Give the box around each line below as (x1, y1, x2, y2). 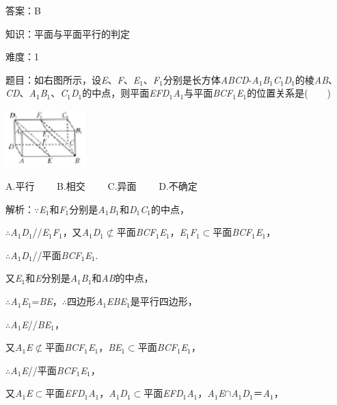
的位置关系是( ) (247, 86, 332, 100)
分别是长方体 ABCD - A (163, 72, 259, 86)
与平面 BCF (184, 86, 233, 100)
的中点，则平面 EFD (82, 86, 170, 100)
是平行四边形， (130, 294, 198, 308)
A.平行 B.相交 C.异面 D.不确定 (5, 179, 198, 193)
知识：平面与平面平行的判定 (5, 26, 130, 40)
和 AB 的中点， (92, 271, 154, 285)
